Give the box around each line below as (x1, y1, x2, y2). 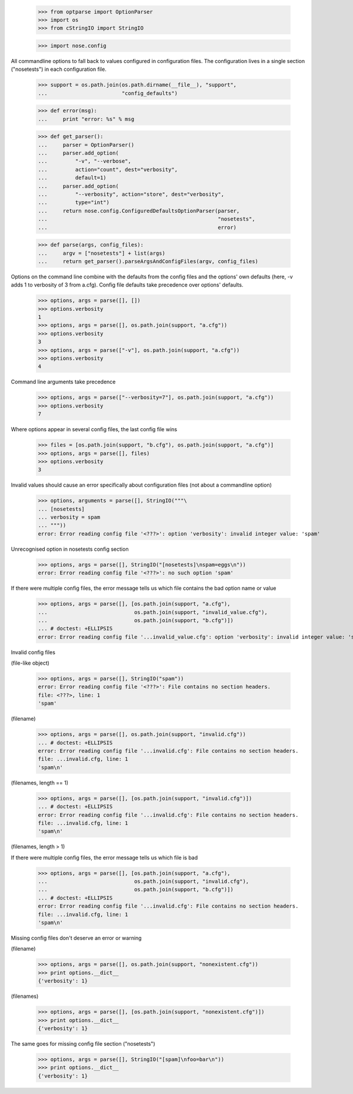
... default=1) (38, 175, 107, 181)
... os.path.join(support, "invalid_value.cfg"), (38, 609, 268, 616)
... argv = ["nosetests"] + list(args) (38, 249, 166, 257)
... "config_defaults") (38, 90, 178, 97)
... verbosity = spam (38, 514, 101, 521)
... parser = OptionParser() (38, 142, 135, 148)
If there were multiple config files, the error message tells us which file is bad (11, 854, 198, 861)
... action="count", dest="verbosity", (38, 166, 178, 173)
